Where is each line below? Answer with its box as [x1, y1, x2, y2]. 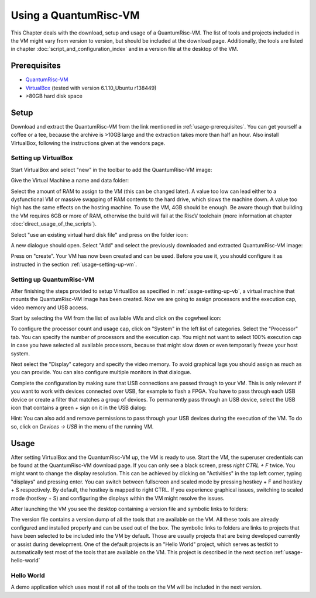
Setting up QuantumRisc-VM [11, 275, 95, 284]
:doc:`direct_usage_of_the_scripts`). [11, 220, 97, 227]
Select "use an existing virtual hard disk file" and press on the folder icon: [11, 231, 188, 238]
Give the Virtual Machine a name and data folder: [11, 177, 129, 184]
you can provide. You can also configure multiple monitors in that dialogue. [11, 369, 191, 376]
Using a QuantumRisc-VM [11, 9, 140, 22]
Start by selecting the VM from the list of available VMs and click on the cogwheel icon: [11, 314, 222, 322]
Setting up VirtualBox [11, 154, 73, 162]
